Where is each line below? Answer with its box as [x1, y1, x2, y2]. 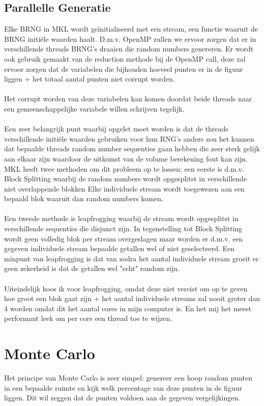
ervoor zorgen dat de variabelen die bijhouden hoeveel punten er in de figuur [4, 63, 243, 74]
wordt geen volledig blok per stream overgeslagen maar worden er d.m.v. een [4, 233, 243, 243]
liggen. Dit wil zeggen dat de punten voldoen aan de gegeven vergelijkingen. [4, 392, 241, 403]
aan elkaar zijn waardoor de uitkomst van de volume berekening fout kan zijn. [4, 153, 248, 164]
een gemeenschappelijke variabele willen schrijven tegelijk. [4, 103, 185, 114]
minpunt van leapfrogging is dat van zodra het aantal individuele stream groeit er [4, 253, 259, 263]
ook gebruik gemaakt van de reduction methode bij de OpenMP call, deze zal [4, 53, 246, 64]
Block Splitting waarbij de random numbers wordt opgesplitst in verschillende [4, 173, 247, 184]
